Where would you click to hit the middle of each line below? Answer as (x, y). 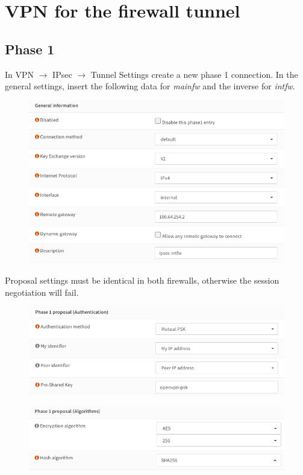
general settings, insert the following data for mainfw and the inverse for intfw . (150, 86)
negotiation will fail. (42, 292)
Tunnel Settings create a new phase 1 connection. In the (194, 74)
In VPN (20, 74)
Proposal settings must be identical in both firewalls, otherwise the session (142, 280)
